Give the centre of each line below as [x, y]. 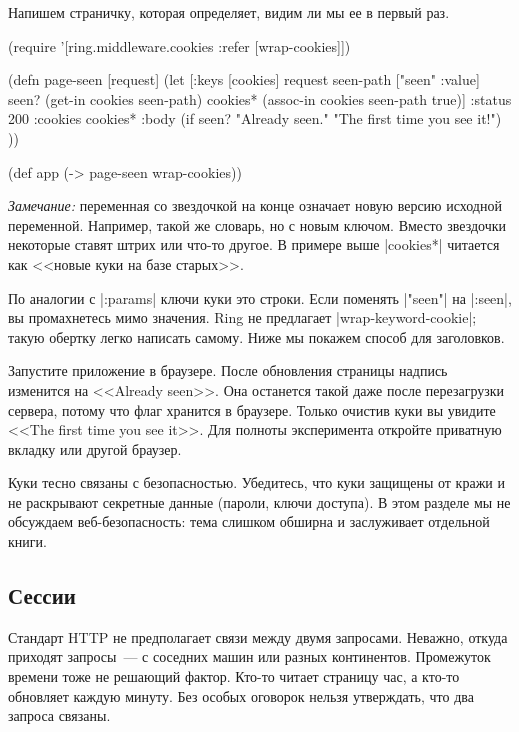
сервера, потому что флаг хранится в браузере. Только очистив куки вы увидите [252, 409]
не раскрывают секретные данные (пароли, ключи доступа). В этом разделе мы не [259, 501]
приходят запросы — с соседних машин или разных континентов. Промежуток [249, 656]
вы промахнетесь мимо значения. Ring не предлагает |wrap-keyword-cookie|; [242, 317]
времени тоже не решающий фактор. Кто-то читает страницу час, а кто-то [234, 676]
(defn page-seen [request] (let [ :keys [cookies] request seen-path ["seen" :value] [244, 79]
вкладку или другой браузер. [95, 448]
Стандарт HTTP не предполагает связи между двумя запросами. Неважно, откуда [258, 636]
